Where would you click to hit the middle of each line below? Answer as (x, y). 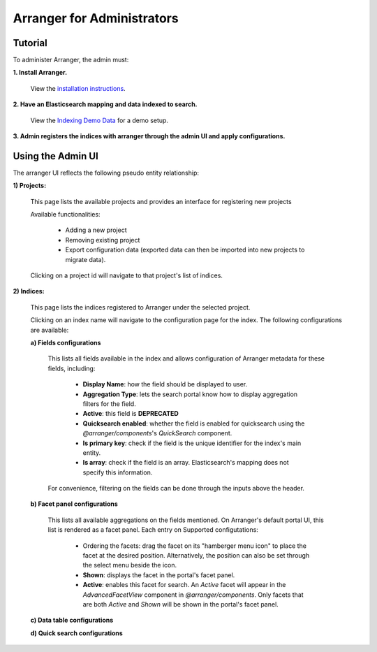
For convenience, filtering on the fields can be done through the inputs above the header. (176, 488)
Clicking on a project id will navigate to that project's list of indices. (127, 275)
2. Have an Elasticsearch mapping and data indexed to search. (105, 104)
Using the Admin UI (56, 156)
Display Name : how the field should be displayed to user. (165, 384)
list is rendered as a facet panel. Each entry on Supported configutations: (153, 530)
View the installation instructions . (78, 88)
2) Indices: (29, 291)
